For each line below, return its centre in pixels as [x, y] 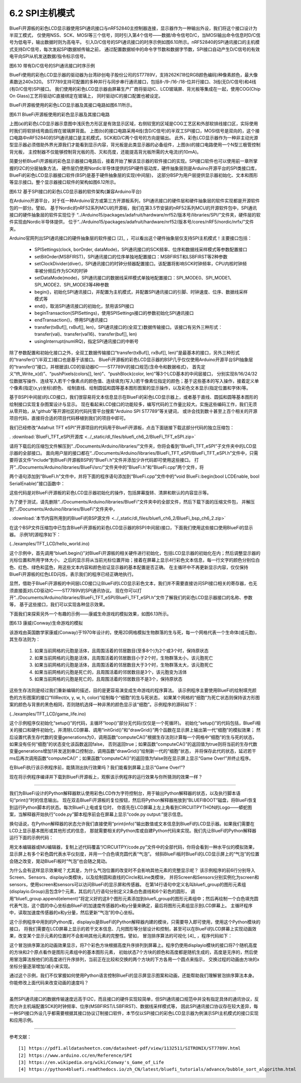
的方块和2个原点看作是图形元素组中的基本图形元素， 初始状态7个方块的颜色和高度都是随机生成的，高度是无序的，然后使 [134, 952]
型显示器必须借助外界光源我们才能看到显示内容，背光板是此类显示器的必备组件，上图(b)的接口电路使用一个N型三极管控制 [135, 145]
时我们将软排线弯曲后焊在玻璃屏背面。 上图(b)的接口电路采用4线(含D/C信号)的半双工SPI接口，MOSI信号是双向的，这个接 [134, 130]
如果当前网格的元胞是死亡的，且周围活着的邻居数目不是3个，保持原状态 [109, 679]
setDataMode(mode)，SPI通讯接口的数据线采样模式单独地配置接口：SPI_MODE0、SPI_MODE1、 [134, 278]
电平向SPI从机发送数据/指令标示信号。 [49, 56]
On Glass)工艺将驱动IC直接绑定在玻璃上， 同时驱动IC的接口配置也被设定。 [86, 96]
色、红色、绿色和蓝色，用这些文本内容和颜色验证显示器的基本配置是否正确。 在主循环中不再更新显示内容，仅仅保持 [129, 567]
